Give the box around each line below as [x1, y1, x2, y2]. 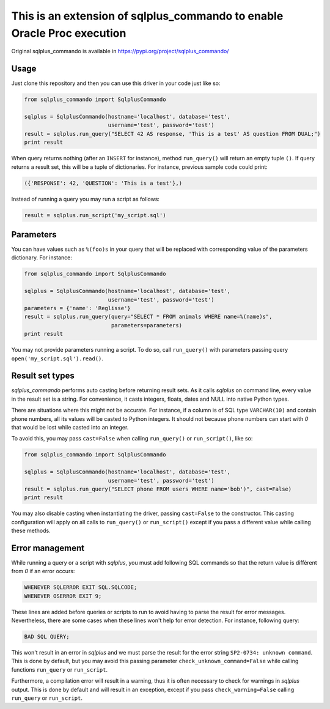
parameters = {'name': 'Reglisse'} [24, 305, 131, 311]
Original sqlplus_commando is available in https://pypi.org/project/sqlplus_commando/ [11, 48, 229, 55]
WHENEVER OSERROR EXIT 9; [24, 592, 102, 599]
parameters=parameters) [111, 322, 183, 329]
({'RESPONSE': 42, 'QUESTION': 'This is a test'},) [24, 179, 183, 187]
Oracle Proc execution [11, 26, 127, 40]
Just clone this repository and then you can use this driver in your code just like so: [11, 80, 221, 87]
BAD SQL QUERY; [24, 633, 70, 640]
